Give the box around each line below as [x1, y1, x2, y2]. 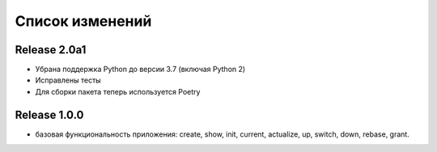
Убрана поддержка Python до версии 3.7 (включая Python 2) [35, 65, 246, 74]
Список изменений [15, 12, 152, 30]
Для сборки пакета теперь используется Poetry [35, 87, 201, 96]
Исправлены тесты [35, 75, 101, 85]
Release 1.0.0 [15, 108, 84, 121]
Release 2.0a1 [15, 43, 87, 57]
